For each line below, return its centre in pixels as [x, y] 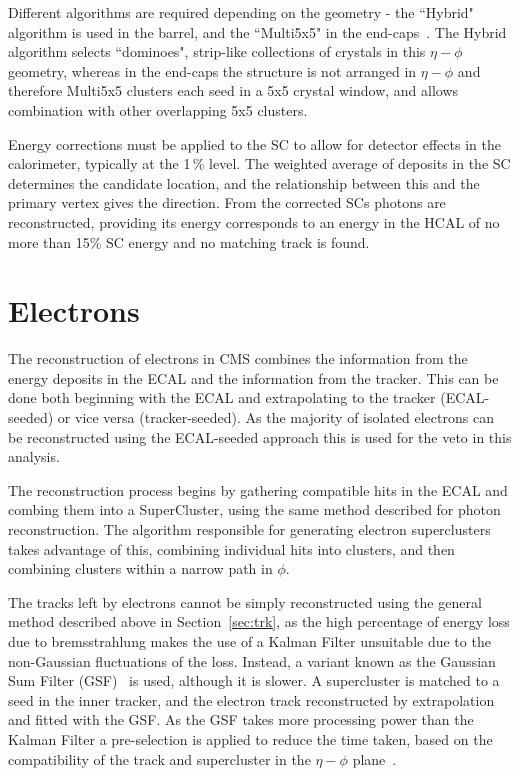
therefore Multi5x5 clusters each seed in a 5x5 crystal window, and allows [233, 90]
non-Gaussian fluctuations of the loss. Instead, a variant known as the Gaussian [252, 660]
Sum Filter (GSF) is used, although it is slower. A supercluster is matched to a [254, 680]
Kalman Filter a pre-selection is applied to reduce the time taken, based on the [250, 738]
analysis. [34, 456]
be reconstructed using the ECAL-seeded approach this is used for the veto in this [260, 436]
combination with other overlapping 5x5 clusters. [158, 109]
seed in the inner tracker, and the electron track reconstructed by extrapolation [251, 699]
